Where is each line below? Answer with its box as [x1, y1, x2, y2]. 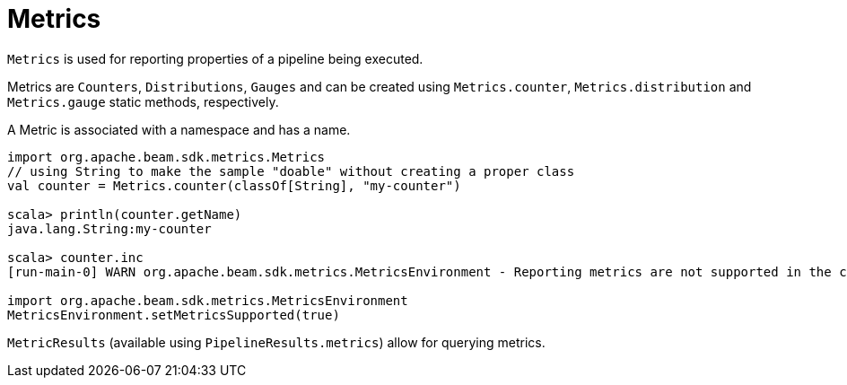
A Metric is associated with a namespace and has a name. [7, 121, 351, 137]
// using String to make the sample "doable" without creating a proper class [7, 163, 575, 179]
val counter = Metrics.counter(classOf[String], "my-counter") [7, 178, 461, 193]
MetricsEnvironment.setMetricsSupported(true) [7, 307, 340, 322]
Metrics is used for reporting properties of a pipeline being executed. [7, 50, 423, 66]
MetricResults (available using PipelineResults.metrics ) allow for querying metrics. [7, 334, 546, 350]
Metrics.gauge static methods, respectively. [7, 93, 279, 109]
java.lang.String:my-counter [7, 221, 212, 236]
